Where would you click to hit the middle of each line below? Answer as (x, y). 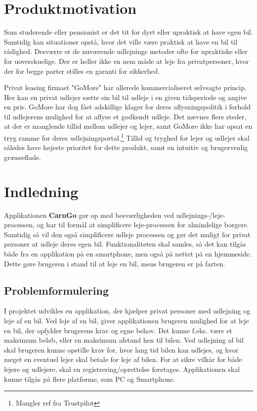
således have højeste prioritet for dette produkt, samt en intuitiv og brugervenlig (126, 147)
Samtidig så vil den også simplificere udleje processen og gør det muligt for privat (127, 234)
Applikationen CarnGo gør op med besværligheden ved (89, 215)
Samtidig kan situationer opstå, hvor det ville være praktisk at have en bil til (121, 41)
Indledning (41, 191)
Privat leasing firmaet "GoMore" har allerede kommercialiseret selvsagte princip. (125, 87)
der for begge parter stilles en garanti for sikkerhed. (82, 71)
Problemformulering (57, 290)
